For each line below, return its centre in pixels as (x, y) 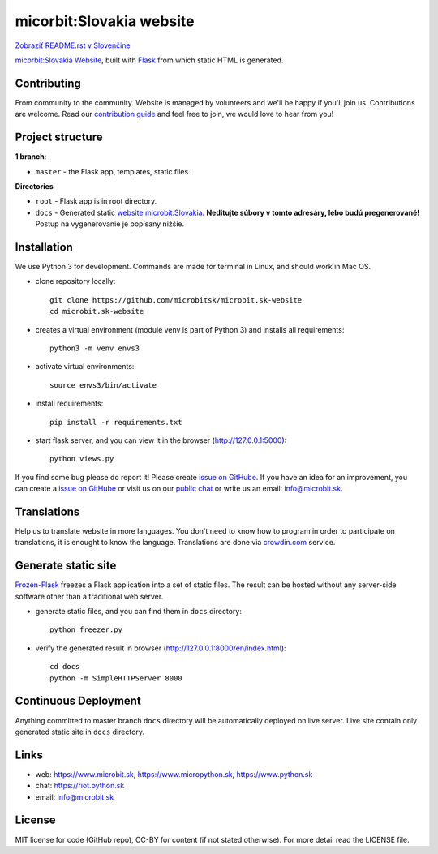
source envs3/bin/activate (103, 385)
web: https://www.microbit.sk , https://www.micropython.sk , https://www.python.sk (174, 774)
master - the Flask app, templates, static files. (113, 171)
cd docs (65, 667)
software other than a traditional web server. (89, 596)
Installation (44, 247)
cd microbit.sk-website (97, 311)
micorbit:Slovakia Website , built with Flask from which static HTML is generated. (149, 60)
